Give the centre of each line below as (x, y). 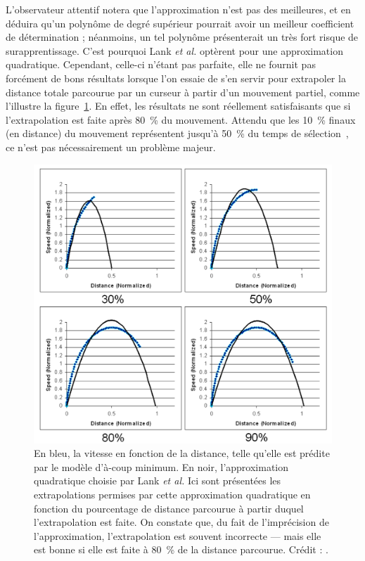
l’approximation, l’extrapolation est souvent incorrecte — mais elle (178, 535)
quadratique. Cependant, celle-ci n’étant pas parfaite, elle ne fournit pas (161, 64)
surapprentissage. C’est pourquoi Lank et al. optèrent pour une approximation (174, 50)
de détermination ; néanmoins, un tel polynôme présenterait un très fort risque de (182, 37)
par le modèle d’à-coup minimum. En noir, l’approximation (161, 466)
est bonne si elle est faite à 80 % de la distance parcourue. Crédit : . (181, 549)
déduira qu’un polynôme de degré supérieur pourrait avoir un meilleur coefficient (180, 23)
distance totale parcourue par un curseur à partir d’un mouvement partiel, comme (183, 92)
